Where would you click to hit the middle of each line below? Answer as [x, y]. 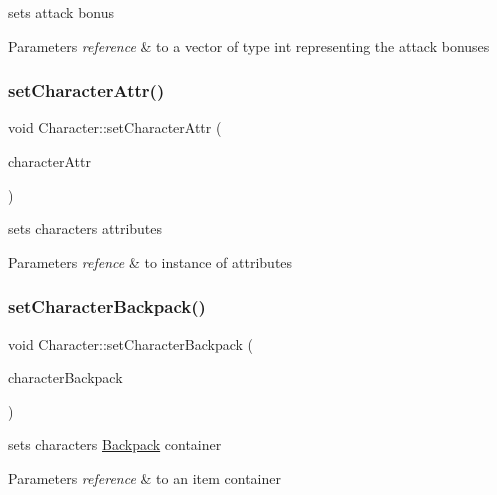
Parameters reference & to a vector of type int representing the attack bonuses [249, 45]
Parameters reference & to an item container [144, 477]
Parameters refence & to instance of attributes [150, 261]
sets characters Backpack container [115, 444]
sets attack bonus [61, 12]
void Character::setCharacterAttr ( [115, 127]
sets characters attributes [85, 228]
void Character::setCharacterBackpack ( [131, 343]
